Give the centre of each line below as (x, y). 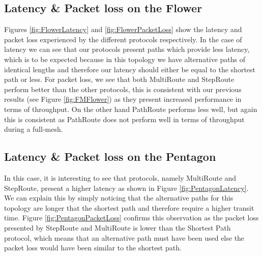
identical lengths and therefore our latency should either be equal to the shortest (130, 69)
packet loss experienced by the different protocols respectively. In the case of (123, 39)
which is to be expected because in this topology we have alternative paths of (125, 59)
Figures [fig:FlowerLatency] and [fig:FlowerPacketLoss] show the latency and (123, 29)
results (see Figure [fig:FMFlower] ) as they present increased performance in (123, 99)
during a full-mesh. (34, 129)
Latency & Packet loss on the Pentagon (110, 157)
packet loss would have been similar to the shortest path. (93, 248)
